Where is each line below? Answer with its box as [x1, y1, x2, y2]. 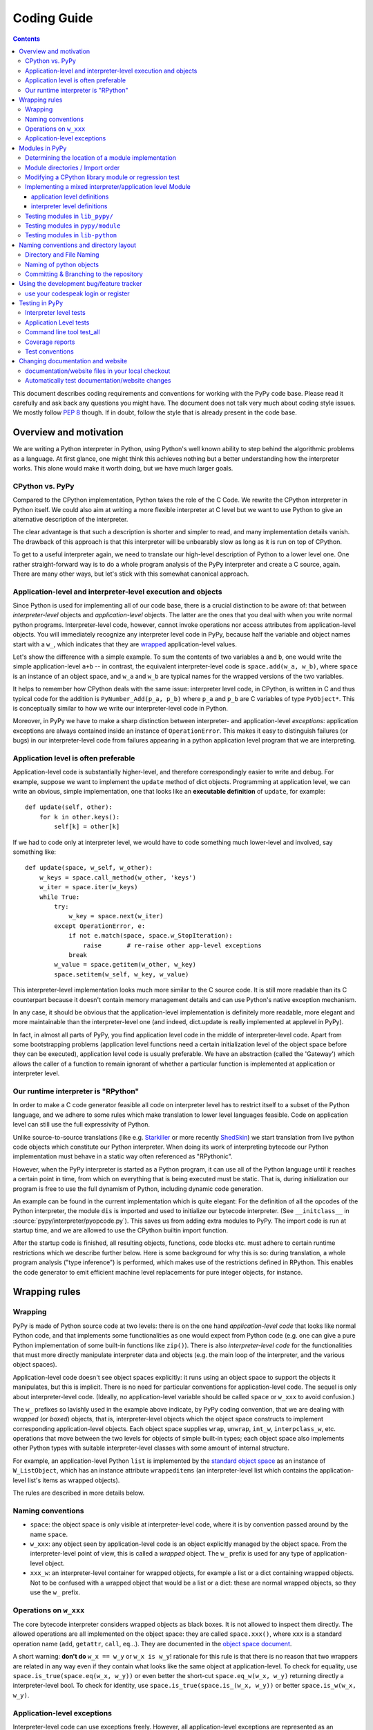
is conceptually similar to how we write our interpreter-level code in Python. [12, 704, 228, 712]
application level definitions [31, 192, 109, 201]
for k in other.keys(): [39, 813, 120, 821]
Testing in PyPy [19, 299, 64, 307]
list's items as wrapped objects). [28, 1476, 120, 1484]
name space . [30, 1530, 68, 1538]
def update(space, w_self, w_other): [25, 864, 153, 872]
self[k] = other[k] [54, 823, 120, 830]
